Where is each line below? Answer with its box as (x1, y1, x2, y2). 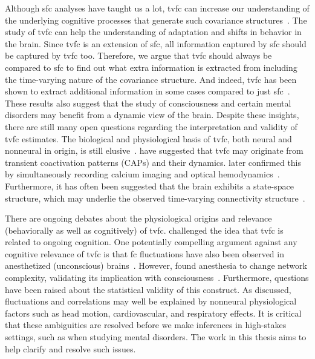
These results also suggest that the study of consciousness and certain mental (5, 96, 291, 109)
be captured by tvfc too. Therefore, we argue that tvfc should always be (5, 49, 272, 62)
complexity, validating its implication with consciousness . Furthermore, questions (5, 271, 309, 284)
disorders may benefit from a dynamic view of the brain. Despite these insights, (5, 108, 299, 121)
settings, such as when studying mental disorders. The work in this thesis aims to (5, 331, 307, 343)
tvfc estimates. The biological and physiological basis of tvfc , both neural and (5, 132, 292, 145)
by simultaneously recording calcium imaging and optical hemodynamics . (5, 168, 280, 180)
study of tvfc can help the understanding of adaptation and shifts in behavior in (5, 25, 302, 38)
